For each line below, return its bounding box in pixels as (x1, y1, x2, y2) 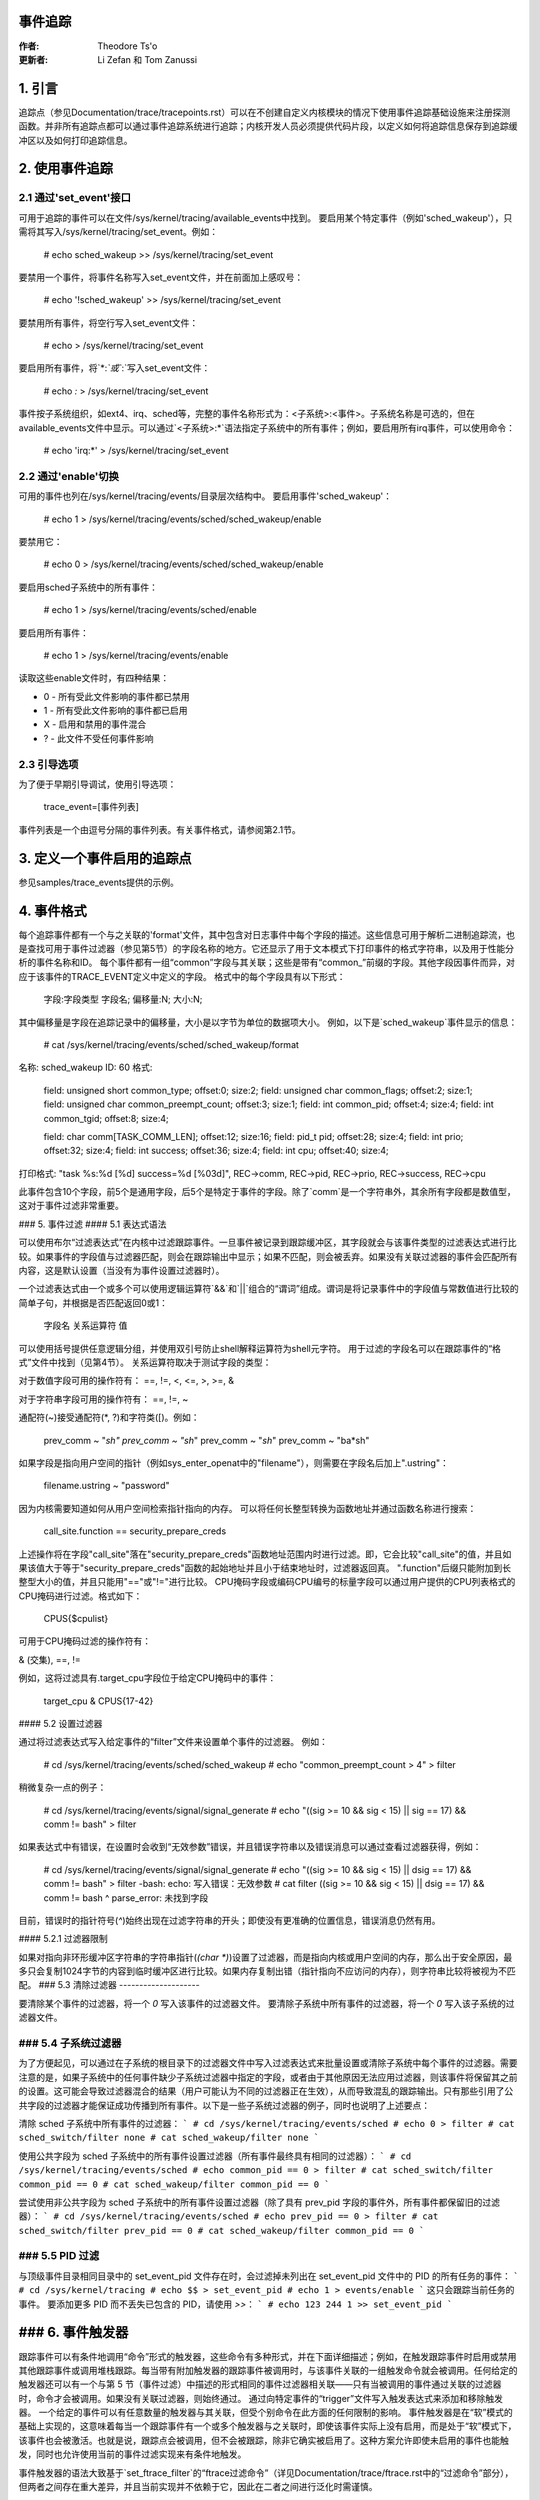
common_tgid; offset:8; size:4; (43, 1112, 169, 1124)
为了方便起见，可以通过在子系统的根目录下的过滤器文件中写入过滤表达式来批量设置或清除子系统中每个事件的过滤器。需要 (18, 2057, 518, 2069)
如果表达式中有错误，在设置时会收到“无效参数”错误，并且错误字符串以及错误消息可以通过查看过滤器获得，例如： (18, 1841, 482, 1853)
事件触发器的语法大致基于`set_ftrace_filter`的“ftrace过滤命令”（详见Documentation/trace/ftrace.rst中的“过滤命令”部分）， (18, 2466, 514, 2479)
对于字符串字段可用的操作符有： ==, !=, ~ (18, 1393, 189, 1405)
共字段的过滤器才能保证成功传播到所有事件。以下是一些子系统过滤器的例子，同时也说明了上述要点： (18, 2099, 430, 2111)
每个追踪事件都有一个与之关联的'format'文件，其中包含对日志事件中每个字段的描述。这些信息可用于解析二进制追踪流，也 (18, 928, 515, 940)
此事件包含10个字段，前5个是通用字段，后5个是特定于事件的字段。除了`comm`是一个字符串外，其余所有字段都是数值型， (18, 1186, 517, 1198)
